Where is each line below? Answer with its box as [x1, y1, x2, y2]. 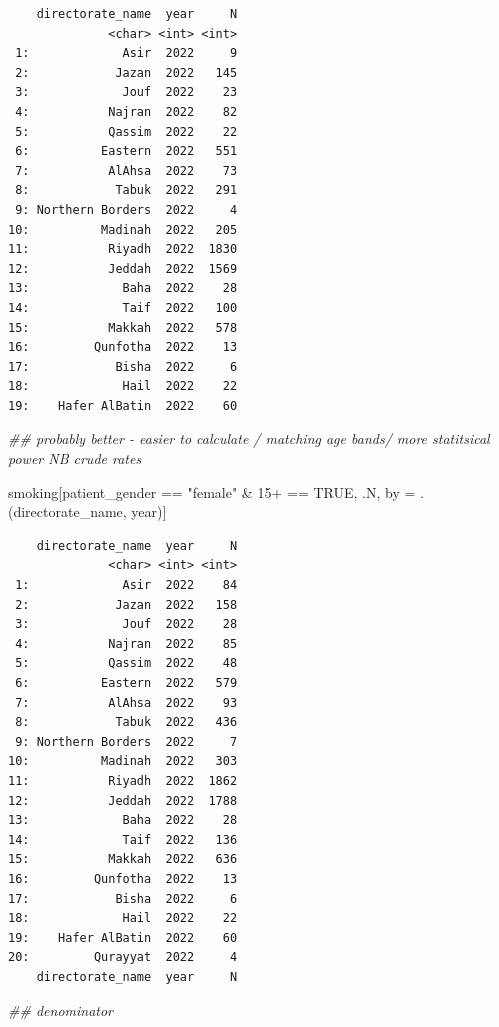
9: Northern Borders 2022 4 [15, 202, 238, 217]
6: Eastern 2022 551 [15, 144, 238, 159]
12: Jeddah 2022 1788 [8, 793, 238, 808]
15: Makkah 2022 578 [8, 320, 238, 335]
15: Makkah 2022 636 [8, 852, 238, 867]
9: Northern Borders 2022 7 [15, 734, 238, 749]
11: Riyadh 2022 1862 [8, 773, 238, 788]
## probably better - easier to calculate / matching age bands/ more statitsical [8, 428, 490, 449]
